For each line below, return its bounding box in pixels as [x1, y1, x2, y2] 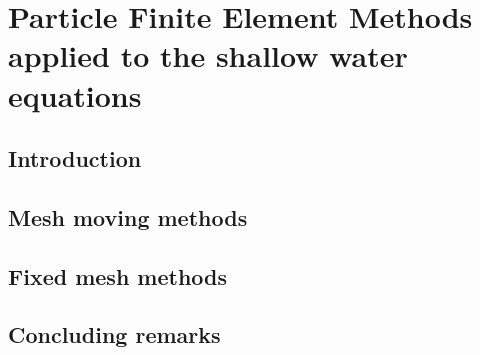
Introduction [8, 143, 142, 174]
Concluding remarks [8, 319, 221, 350]
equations [8, 74, 142, 115]
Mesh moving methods [8, 201, 248, 232]
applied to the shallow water [8, 35, 408, 76]
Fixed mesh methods [8, 260, 228, 291]
